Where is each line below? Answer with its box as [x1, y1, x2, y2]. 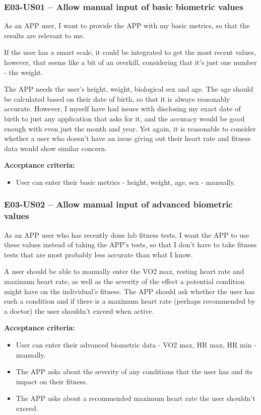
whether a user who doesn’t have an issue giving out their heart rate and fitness [4, 133, 251, 144]
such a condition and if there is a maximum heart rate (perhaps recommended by [4, 296, 255, 306]
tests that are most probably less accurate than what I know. [4, 249, 193, 259]
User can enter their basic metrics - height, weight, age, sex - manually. [16, 176, 236, 187]
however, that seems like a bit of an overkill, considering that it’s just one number [4, 57, 257, 67]
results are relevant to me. [4, 30, 85, 40]
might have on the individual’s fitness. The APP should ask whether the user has [4, 286, 255, 296]
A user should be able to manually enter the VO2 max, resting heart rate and [4, 266, 244, 276]
